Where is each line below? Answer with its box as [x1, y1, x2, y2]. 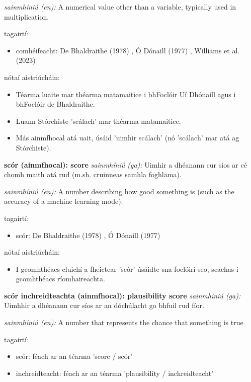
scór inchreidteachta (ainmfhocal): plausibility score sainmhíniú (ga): [4, 290, 241, 300]
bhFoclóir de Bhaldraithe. [16, 99, 95, 109]
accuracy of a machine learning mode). [4, 196, 123, 206]
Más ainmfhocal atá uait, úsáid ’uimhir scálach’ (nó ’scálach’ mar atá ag [16, 132, 239, 143]
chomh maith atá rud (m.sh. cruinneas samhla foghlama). [4, 169, 182, 180]
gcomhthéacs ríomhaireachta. [16, 273, 105, 284]
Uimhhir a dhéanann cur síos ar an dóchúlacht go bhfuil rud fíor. [4, 300, 204, 311]
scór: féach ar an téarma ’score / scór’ [16, 351, 133, 361]
